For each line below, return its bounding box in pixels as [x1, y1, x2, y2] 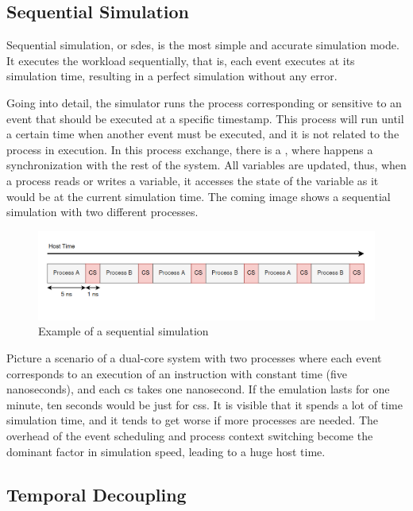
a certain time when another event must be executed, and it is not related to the [6, 126, 399, 142]
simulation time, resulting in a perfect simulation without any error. [6, 68, 338, 84]
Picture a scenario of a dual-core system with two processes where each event [6, 350, 382, 366]
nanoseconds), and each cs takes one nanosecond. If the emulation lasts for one [6, 381, 390, 397]
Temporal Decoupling [6, 482, 187, 506]
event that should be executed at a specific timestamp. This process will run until [6, 110, 404, 126]
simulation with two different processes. [6, 203, 199, 220]
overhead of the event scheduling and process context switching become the [6, 428, 373, 444]
